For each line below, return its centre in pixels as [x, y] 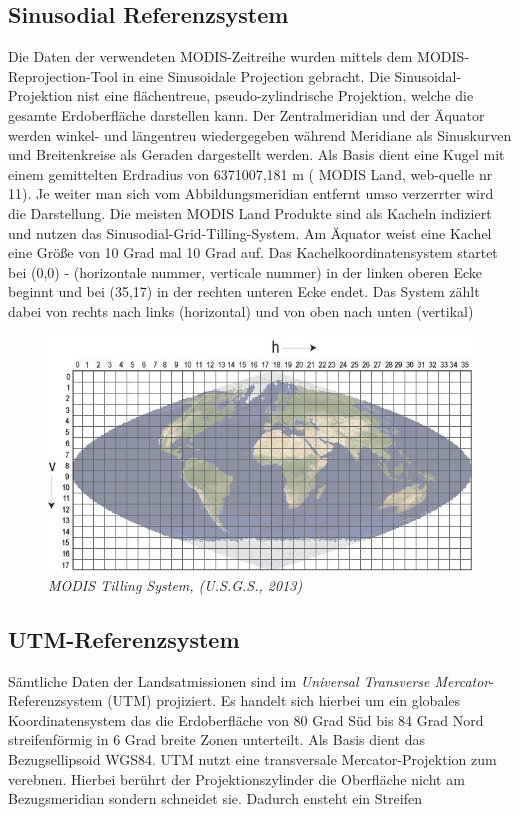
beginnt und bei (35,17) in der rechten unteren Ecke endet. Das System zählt [244, 291]
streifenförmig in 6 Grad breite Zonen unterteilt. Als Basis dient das [216, 739]
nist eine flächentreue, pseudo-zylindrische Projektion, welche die [275, 95]
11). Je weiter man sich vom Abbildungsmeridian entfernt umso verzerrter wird [251, 193]
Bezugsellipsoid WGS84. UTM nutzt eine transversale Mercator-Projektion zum [252, 758]
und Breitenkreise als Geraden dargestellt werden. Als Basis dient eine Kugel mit [256, 154]
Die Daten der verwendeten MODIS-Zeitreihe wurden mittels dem [210, 56]
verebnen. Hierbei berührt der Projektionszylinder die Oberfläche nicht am [236, 778]
